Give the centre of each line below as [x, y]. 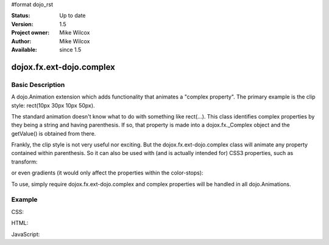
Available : [24, 49]
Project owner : [30, 33]
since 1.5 [70, 49]
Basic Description [38, 85]
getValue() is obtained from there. [54, 133]
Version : [22, 24]
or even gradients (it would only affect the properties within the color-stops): [107, 173]
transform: [24, 162]
